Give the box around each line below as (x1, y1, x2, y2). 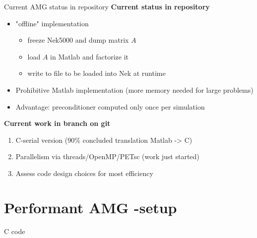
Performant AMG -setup (4, 197, 177, 217)
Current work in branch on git (4, 118, 111, 128)
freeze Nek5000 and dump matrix (27, 35, 129, 45)
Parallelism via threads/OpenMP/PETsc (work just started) (15, 151, 199, 162)
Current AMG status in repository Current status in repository (4, 1, 210, 11)
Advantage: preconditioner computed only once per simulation (15, 101, 205, 112)
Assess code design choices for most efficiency (15, 168, 153, 178)
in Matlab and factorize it (50, 51, 129, 61)
